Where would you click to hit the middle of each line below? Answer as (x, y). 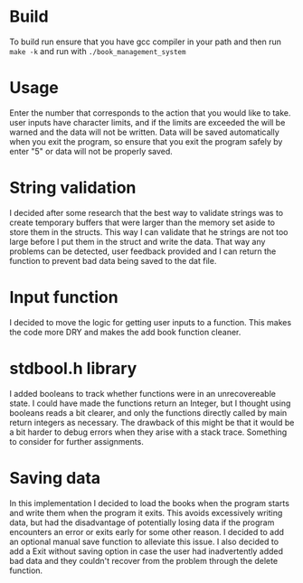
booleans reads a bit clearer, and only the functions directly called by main (148, 412)
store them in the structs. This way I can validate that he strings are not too (149, 231)
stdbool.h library (73, 368)
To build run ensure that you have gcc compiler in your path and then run (146, 42)
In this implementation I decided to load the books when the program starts (149, 503)
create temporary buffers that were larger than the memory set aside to (142, 222)
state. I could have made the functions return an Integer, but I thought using (150, 403)
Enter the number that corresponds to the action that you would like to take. (150, 113)
